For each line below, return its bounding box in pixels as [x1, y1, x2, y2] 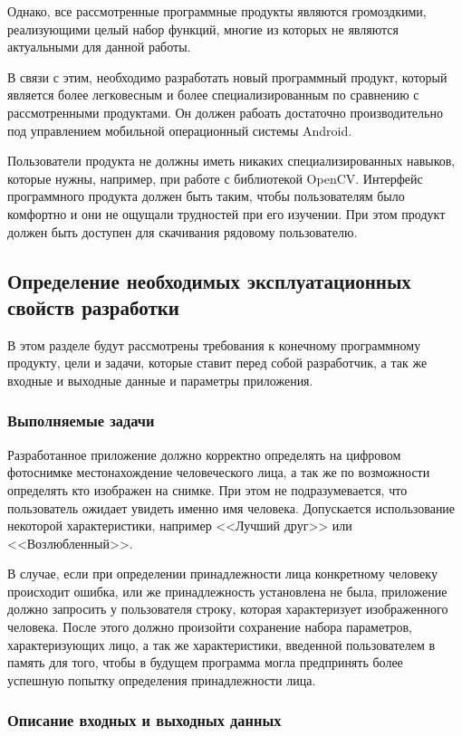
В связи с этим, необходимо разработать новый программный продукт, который [7, 67, 448, 86]
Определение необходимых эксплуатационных [7, 266, 411, 294]
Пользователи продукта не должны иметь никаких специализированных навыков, [7, 151, 456, 170]
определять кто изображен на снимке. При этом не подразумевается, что [7, 480, 408, 499]
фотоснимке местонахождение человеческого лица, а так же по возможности [7, 463, 430, 482]
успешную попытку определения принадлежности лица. [7, 670, 316, 689]
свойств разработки [7, 292, 179, 320]
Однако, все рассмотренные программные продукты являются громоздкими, [7, 2, 427, 20]
